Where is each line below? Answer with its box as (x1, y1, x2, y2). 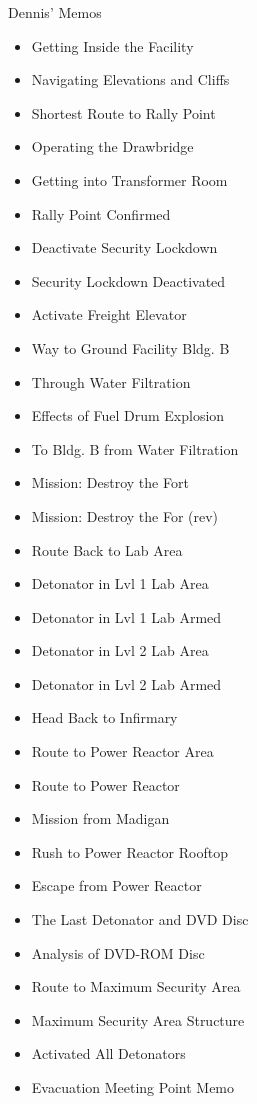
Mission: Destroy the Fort (31, 472, 189, 493)
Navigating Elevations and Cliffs (31, 69, 230, 90)
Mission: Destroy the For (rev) (31, 505, 219, 526)
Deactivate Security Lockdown (31, 237, 218, 258)
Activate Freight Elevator (31, 304, 187, 325)
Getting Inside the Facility (31, 35, 194, 56)
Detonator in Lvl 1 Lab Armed (31, 606, 222, 627)
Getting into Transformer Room (31, 169, 228, 190)
